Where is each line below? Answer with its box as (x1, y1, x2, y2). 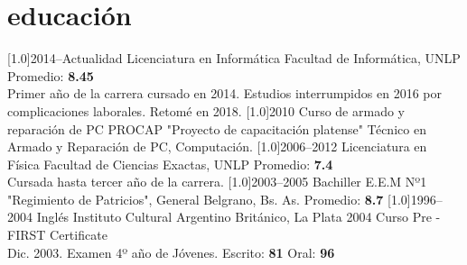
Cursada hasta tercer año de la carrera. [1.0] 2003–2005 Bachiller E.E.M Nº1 (7, 172, 427, 191)
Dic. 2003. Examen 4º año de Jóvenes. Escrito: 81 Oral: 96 (7, 242, 335, 261)
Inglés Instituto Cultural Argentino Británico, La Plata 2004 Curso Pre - (36, 207, 441, 226)
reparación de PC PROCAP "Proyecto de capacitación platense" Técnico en (7, 119, 426, 138)
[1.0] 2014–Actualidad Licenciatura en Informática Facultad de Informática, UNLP (7, 49, 461, 68)
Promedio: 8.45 (7, 66, 94, 85)
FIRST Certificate (7, 225, 107, 244)
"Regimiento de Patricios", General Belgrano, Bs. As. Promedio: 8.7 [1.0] (7, 189, 411, 208)
